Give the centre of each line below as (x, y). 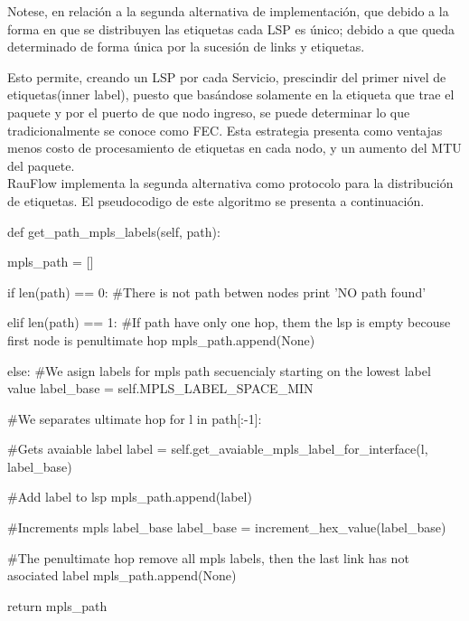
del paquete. (41, 165)
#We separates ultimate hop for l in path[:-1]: (135, 418)
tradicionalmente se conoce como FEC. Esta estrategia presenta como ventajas (225, 130)
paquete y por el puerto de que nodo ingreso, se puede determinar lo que (209, 112)
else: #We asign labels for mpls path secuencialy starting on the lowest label (219, 370)
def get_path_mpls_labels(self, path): (114, 231)
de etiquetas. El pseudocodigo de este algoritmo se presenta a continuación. (216, 200)
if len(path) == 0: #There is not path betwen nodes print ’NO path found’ (217, 292)
